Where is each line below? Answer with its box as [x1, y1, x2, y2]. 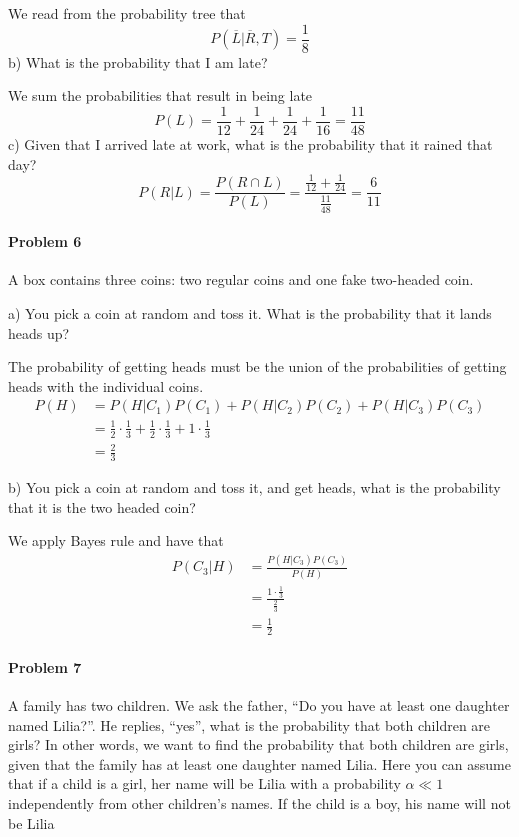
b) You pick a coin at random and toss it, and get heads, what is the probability [8, 477, 501, 498]
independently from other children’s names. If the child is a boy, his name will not [8, 792, 511, 813]
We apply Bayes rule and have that [8, 530, 224, 551]
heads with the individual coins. [8, 375, 204, 396]
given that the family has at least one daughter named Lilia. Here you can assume [8, 753, 511, 774]
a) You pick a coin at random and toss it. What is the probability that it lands [8, 303, 492, 324]
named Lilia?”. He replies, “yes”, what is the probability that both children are [8, 714, 491, 735]
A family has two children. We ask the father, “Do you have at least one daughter [8, 694, 510, 715]
